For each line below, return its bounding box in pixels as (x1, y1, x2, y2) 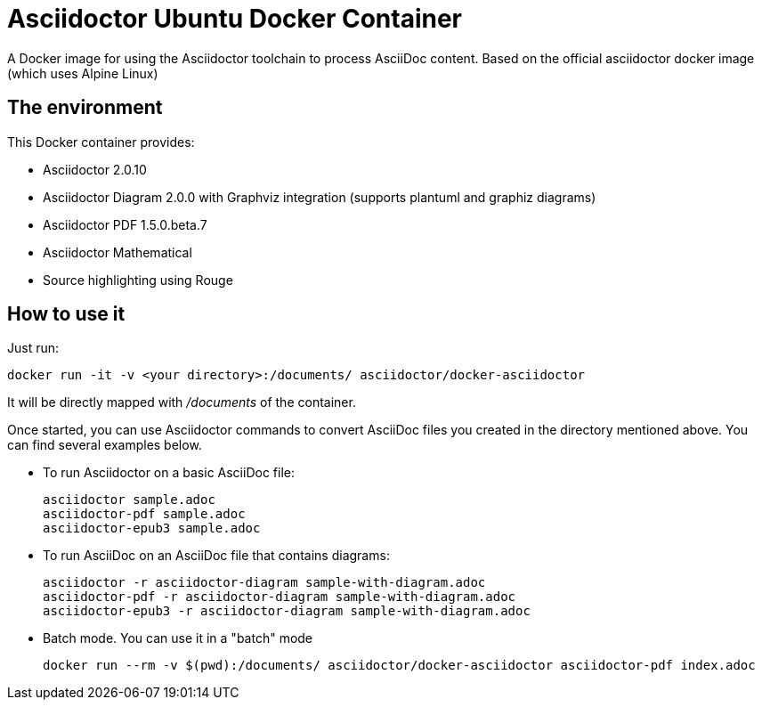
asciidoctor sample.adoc (43, 492, 215, 508)
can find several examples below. (7, 437, 202, 453)
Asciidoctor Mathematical (43, 244, 192, 260)
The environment (7, 96, 163, 119)
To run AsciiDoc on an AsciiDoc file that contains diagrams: (43, 548, 390, 564)
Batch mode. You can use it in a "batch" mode (43, 630, 313, 646)
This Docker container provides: (7, 134, 195, 150)
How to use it (7, 303, 126, 326)
